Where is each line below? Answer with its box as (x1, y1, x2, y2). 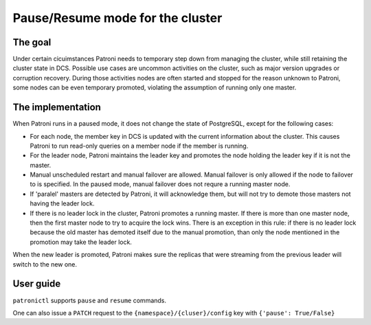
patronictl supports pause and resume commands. (12, 296, 167, 304)
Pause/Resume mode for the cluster (12, 10, 223, 25)
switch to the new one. (12, 260, 78, 268)
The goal (12, 36, 52, 48)
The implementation (12, 102, 101, 113)
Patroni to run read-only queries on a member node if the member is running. (30, 142, 249, 150)
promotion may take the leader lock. (30, 238, 132, 246)
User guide (12, 278, 61, 290)
